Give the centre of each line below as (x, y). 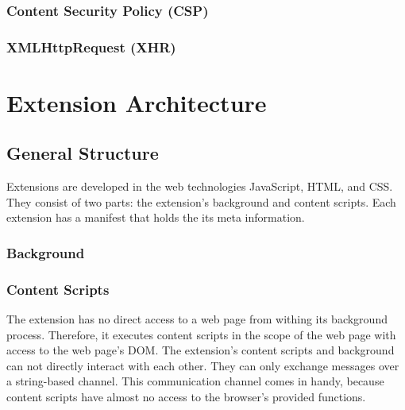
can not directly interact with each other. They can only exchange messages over (203, 365)
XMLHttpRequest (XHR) (91, 46)
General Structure (83, 153)
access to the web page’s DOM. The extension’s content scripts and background (201, 350)
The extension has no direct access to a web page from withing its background (197, 319)
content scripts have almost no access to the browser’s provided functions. (186, 397)
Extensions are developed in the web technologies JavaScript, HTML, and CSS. (200, 186)
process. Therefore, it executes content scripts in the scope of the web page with (201, 334)
